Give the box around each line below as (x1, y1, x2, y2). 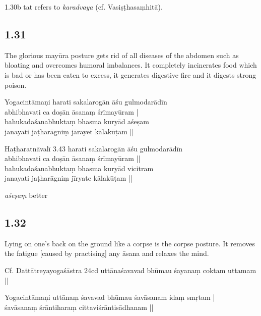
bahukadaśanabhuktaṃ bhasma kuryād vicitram (5, 163, 154, 173)
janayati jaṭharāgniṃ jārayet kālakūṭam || (5, 126, 134, 136)
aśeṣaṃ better (5, 189, 48, 200)
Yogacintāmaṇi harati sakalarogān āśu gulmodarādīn (5, 96, 167, 107)
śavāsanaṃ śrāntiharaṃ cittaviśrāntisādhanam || (5, 301, 154, 312)
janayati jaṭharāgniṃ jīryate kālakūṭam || (5, 173, 133, 183)
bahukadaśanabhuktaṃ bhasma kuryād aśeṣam (5, 116, 149, 127)
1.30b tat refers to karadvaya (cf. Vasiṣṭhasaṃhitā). (5, 2, 163, 12)
